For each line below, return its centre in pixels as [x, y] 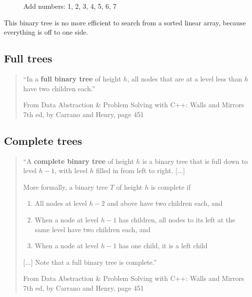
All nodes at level [61, 203]
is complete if [171, 187]
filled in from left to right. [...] [140, 170]
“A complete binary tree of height [78, 161]
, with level [71, 170]
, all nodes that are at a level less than [185, 78]
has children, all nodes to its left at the [177, 219]
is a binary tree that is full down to [195, 161]
